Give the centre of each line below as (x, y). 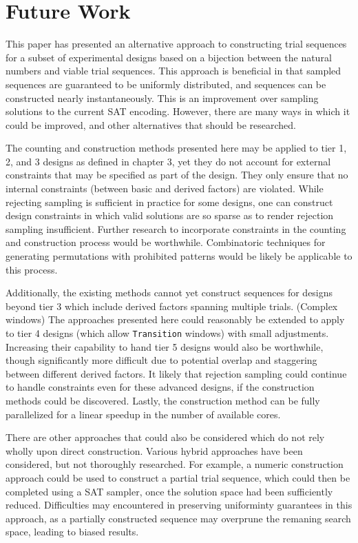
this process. (32, 269)
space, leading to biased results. (72, 532)
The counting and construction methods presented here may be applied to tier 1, (176, 148)
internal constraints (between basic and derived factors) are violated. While (165, 188)
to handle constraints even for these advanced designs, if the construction (160, 387)
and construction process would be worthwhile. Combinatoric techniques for (166, 242)
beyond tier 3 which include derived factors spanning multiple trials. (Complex (172, 306)
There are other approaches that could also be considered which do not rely (165, 437)
